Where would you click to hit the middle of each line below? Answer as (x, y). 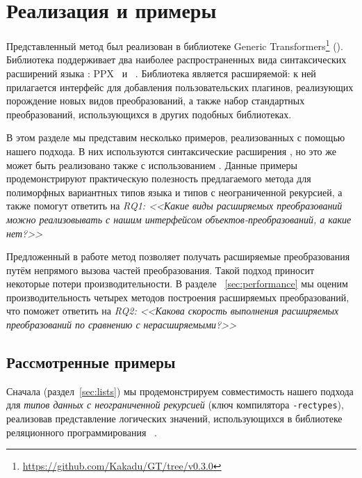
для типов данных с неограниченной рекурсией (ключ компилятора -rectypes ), (175, 405)
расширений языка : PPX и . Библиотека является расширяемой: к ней (161, 73)
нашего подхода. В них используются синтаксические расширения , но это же (171, 151)
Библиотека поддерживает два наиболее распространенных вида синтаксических (176, 59)
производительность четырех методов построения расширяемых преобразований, (178, 297)
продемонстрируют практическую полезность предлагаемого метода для (159, 178)
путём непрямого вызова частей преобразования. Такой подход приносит (161, 270)
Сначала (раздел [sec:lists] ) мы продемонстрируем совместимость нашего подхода (180, 391)
